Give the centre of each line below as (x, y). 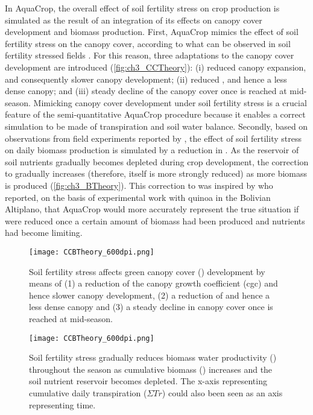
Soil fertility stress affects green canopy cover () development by (147, 271)
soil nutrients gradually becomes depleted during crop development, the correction (157, 161)
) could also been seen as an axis (222, 392)
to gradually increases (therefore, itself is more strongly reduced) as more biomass (156, 173)
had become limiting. (44, 233)
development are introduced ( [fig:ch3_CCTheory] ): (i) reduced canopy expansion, (156, 67)
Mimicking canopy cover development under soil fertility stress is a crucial (170, 102)
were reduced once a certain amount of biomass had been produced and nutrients (155, 220)
